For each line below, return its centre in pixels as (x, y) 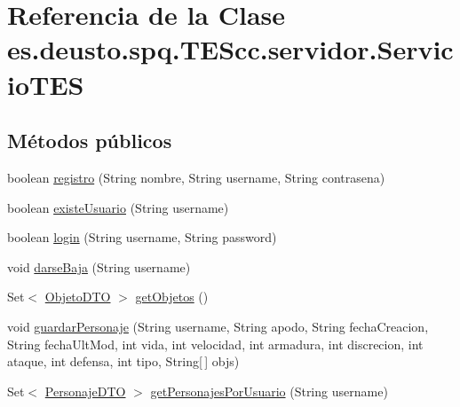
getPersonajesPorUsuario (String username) (269, 391)
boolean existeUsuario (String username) (118, 207)
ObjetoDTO (78, 297)
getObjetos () (172, 297)
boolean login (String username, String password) (142, 237)
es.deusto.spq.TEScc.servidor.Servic (230, 49)
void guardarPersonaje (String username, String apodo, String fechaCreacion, (218, 326)
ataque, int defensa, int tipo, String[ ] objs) (123, 361)
